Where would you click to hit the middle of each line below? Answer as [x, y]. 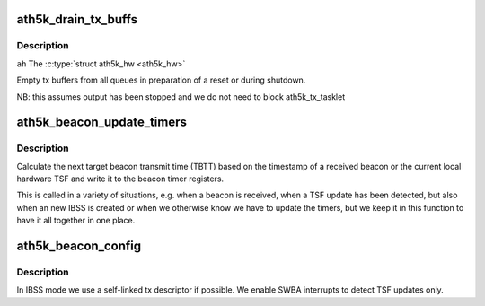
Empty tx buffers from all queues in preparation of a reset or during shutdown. [161, 80]
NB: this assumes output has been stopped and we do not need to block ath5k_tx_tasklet [181, 96]
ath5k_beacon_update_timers [102, 122]
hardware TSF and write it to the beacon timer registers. [120, 179]
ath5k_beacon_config [79, 246]
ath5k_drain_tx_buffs [77, 19]
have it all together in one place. [76, 221]
